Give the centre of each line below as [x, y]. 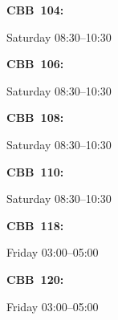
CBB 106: [35, 64]
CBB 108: [35, 117]
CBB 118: [35, 225]
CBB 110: [35, 171]
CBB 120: [35, 279]
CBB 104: [35, 10]
